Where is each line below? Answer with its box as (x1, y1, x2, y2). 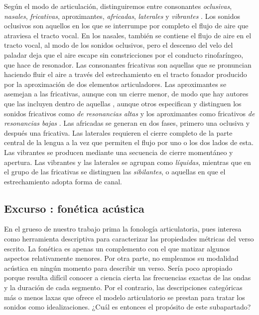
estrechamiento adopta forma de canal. (4, 176, 122, 186)
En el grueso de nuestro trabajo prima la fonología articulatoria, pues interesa (4, 224, 242, 234)
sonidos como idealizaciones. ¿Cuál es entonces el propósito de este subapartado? (4, 302, 251, 312)
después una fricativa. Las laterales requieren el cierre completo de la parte (4, 127, 233, 138)
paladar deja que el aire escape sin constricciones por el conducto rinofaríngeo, (4, 49, 244, 60)
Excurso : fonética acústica (4, 200, 144, 216)
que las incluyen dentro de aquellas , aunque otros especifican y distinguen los (4, 98, 242, 108)
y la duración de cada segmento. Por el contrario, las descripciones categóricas (4, 282, 243, 293)
